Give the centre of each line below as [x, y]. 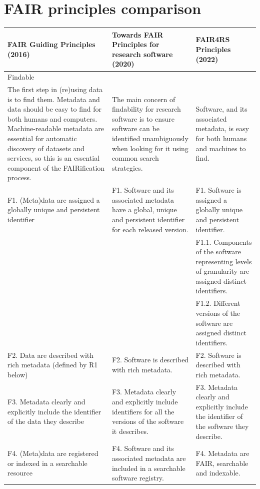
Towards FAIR [137, 34]
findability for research [146, 109]
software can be [135, 128]
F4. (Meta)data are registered [53, 453]
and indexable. [218, 473]
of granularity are [222, 271]
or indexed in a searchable [47, 463]
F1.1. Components [224, 241]
